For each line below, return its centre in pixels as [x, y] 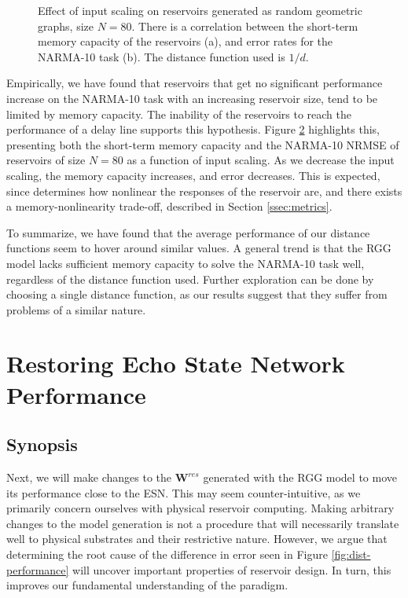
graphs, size [66, 26]
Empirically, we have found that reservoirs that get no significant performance [195, 83]
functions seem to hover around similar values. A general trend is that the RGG [199, 248]
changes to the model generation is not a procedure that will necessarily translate [203, 523]
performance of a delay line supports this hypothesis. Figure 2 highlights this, [193, 129]
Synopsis [42, 444]
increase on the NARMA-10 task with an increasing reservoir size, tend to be [192, 98]
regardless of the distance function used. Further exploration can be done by [190, 279]
